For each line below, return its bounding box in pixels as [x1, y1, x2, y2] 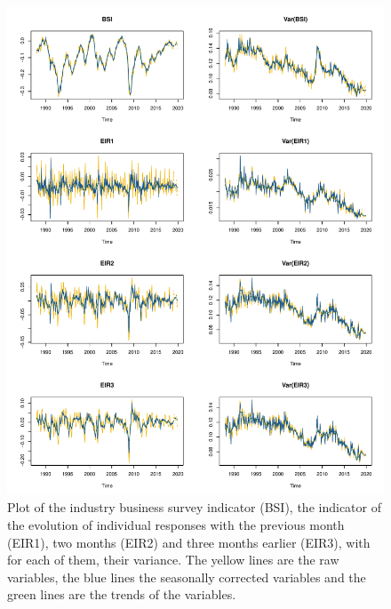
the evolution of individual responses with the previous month [7, 516, 345, 534]
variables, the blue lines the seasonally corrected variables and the [7, 567, 366, 586]
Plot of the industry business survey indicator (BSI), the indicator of [7, 498, 381, 517]
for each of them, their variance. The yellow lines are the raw [7, 550, 339, 569]
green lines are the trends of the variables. [7, 585, 236, 604]
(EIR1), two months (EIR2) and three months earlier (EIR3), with [7, 533, 371, 551]
